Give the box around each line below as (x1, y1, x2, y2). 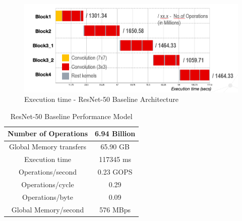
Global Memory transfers (9, 141, 87, 152)
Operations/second (19, 166, 77, 177)
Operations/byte (22, 191, 73, 202)
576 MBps (99, 204, 131, 214)
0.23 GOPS (97, 166, 133, 177)
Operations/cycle (21, 179, 74, 189)
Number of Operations (8, 128, 88, 139)
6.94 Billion (95, 128, 136, 139)
